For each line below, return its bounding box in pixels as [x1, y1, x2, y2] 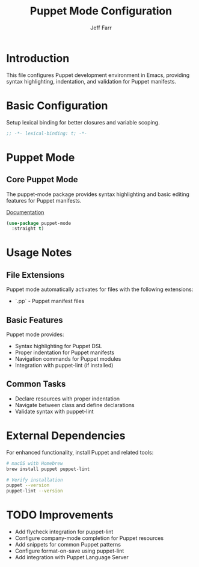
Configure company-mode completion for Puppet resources [14, 535, 164, 542]
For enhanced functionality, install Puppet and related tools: [6, 449, 154, 456]
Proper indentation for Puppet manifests [14, 349, 115, 356]
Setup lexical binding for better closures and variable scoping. [6, 118, 161, 126]
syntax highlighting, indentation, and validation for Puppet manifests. [6, 78, 176, 85]
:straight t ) [11, 225, 44, 232]
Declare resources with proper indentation [14, 395, 120, 402]
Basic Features [6, 314, 63, 325]
